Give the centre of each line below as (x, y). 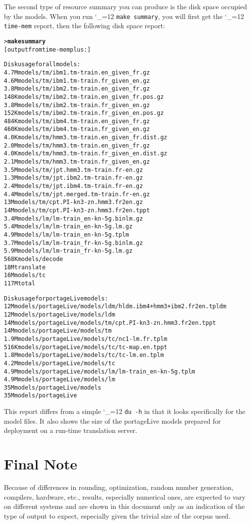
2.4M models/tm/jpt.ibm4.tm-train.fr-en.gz (74, 186)
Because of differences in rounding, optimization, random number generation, (119, 487)
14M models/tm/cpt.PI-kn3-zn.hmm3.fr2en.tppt (77, 211)
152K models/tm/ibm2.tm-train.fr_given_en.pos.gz (84, 113)
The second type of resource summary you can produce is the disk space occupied (125, 6)
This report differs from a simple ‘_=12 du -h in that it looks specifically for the (125, 411)
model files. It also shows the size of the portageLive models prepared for (112, 421)
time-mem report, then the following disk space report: (84, 26)
